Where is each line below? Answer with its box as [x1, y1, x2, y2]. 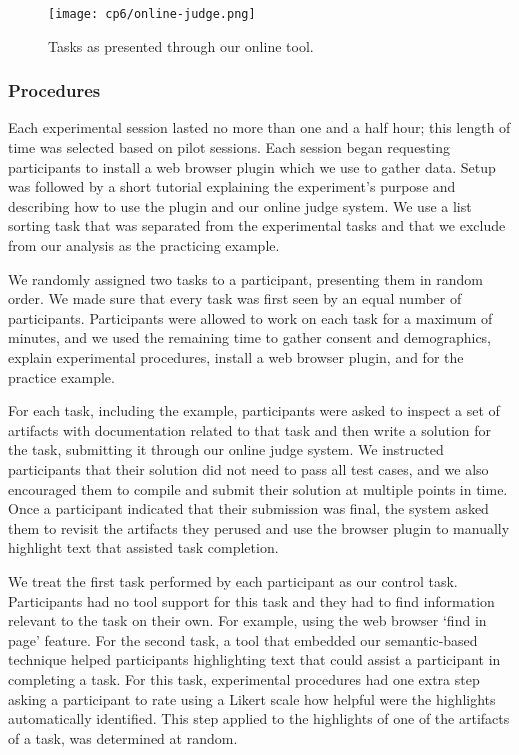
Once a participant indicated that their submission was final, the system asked [8, 498, 489, 519]
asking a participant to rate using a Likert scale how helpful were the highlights [8, 688, 496, 709]
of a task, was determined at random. [8, 727, 238, 748]
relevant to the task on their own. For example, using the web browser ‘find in [8, 610, 487, 631]
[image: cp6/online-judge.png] [48, 7, 256, 21]
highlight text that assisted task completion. [8, 537, 279, 558]
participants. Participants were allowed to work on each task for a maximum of [8, 307, 493, 328]
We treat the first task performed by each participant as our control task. [8, 570, 458, 591]
